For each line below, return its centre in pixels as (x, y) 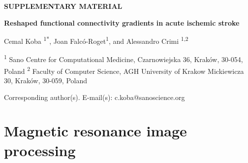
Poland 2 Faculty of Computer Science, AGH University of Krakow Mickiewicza (124, 70)
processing (40, 150)
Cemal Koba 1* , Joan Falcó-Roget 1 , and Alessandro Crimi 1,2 (96, 40)
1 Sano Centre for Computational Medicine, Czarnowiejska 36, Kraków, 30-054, (124, 59)
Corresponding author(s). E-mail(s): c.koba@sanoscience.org (94, 97)
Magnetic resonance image (95, 131)
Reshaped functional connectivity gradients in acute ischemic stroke (122, 22)
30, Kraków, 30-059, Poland (46, 80)
